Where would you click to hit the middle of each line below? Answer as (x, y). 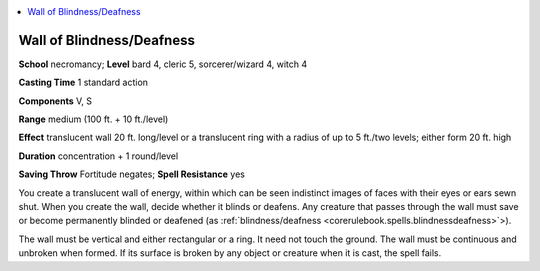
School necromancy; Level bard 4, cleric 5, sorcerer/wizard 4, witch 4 (163, 64)
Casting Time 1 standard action (83, 82)
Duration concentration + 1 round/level (98, 156)
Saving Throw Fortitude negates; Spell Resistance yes (131, 174)
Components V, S (55, 101)
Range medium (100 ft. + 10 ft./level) (93, 119)
